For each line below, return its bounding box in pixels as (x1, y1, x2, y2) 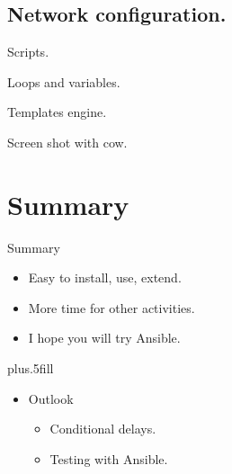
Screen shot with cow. (7, 132, 128, 151)
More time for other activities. (28, 298, 195, 317)
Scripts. (7, 42, 49, 61)
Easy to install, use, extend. (28, 268, 182, 287)
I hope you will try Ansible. (28, 328, 181, 347)
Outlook (28, 389, 74, 407)
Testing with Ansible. (49, 449, 168, 468)
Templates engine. (7, 103, 107, 121)
